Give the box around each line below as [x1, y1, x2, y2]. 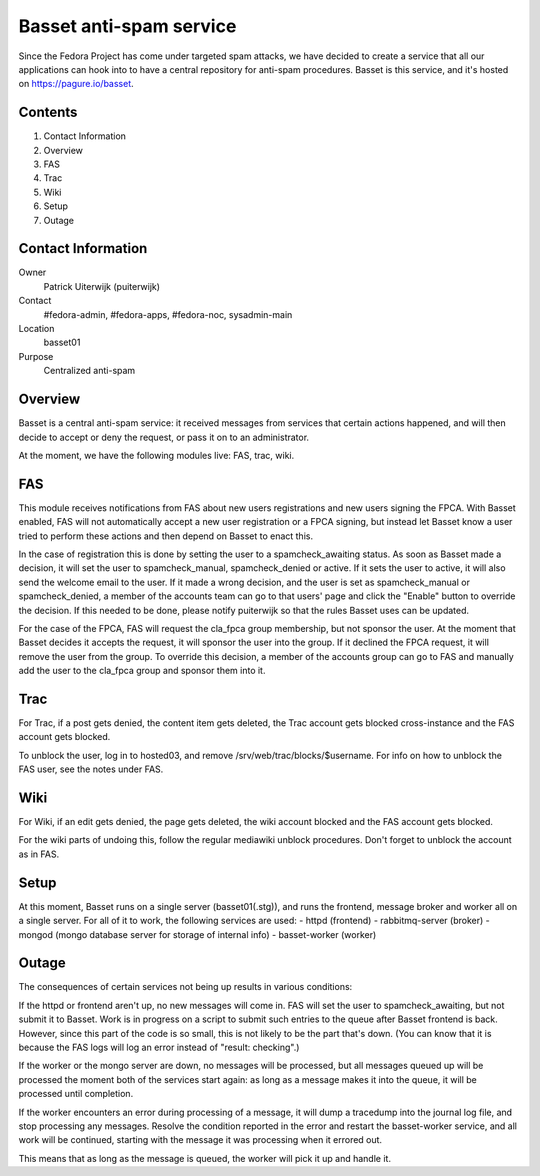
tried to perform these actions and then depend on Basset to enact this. [18, 530, 314, 542]
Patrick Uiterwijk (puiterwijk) [43, 280, 160, 292]
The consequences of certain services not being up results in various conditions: [18, 981, 353, 993]
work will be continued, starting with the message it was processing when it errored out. [18, 1134, 383, 1146]
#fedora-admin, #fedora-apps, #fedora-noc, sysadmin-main [43, 308, 293, 320]
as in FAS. [18, 848, 60, 860]
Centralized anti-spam [43, 365, 136, 377]
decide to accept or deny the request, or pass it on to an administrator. [18, 431, 310, 443]
